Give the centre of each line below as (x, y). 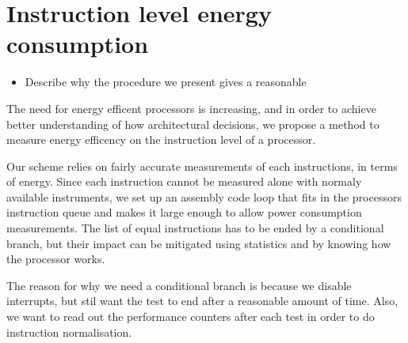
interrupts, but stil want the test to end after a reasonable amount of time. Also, (202, 301)
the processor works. (56, 259)
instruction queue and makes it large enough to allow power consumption (184, 212)
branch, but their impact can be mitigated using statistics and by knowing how (199, 243)
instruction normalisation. (69, 332)
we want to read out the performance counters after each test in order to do (191, 317)
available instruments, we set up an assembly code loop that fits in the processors (204, 196)
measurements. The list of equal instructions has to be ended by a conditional (195, 228)
